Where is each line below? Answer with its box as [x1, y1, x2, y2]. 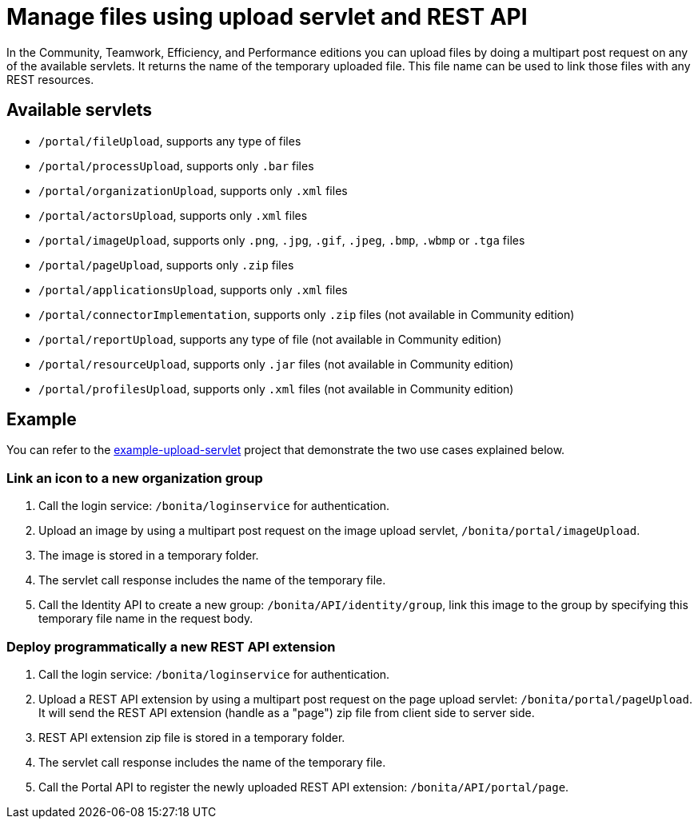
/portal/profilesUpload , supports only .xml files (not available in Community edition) [38, 381, 514, 396]
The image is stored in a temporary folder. [38, 548, 259, 563]
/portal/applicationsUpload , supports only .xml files [38, 282, 348, 297]
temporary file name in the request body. [38, 612, 253, 626]
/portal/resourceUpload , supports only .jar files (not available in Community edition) [38, 357, 514, 371]
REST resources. [6, 72, 94, 86]
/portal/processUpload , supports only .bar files [38, 158, 314, 173]
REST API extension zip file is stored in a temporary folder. [38, 730, 345, 744]
